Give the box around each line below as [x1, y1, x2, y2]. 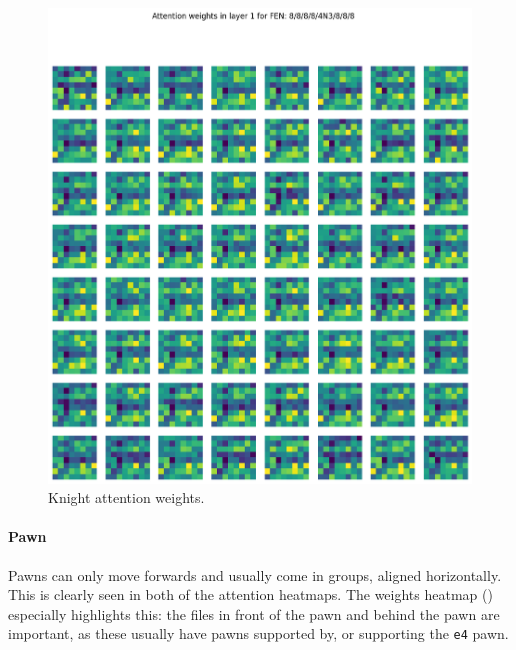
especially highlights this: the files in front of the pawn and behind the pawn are [8, 603, 500, 624]
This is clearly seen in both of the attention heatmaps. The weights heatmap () [8, 584, 493, 605]
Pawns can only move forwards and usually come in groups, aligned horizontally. [8, 564, 502, 585]
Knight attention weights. [48, 487, 205, 508]
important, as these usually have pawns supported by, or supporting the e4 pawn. [8, 623, 509, 644]
